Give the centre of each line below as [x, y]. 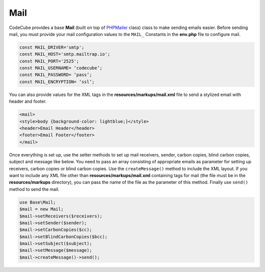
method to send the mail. [34, 189]
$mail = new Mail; [41, 209]
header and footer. [28, 101]
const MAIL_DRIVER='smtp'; [52, 47]
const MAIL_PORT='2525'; [49, 61]
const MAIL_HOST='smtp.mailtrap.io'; [65, 54]
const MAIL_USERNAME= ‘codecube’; [61, 68]
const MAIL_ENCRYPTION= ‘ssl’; [57, 82]
